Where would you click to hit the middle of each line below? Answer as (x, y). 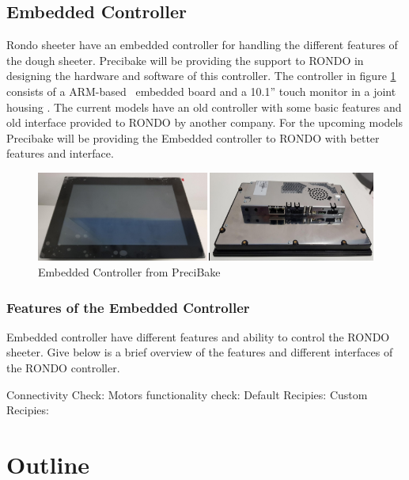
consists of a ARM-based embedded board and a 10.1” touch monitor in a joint (201, 91)
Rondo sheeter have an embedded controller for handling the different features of (202, 45)
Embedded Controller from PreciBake (129, 272)
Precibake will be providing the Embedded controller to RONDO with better (193, 137)
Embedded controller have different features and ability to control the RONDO (198, 336)
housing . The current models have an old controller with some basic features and (204, 107)
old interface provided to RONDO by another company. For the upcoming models (204, 122)
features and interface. (60, 153)
